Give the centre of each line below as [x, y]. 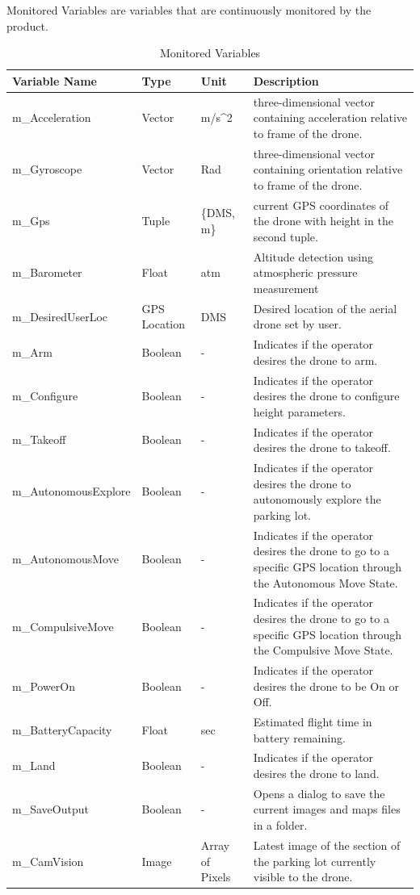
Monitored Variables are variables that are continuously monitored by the [189, 10]
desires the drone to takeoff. [322, 447]
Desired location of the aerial [325, 308]
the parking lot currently [315, 861]
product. [27, 25]
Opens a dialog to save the [319, 793]
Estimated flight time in [313, 721]
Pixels [216, 877]
